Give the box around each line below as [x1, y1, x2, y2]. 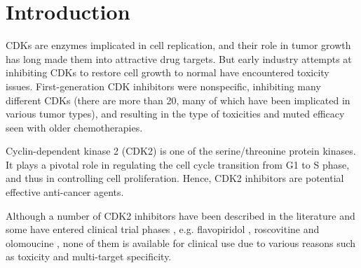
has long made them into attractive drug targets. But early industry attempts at [6, 51, 352, 66]
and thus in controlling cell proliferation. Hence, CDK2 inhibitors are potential [6, 171, 344, 185]
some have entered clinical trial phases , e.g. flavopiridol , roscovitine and [6, 222, 320, 237]
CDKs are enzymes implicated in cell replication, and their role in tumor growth [6, 38, 351, 52]
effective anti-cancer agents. [6, 185, 124, 199]
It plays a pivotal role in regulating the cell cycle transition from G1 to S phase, [6, 157, 350, 171]
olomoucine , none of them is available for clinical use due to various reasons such [6, 235, 356, 250]
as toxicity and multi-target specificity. [6, 249, 172, 264]
